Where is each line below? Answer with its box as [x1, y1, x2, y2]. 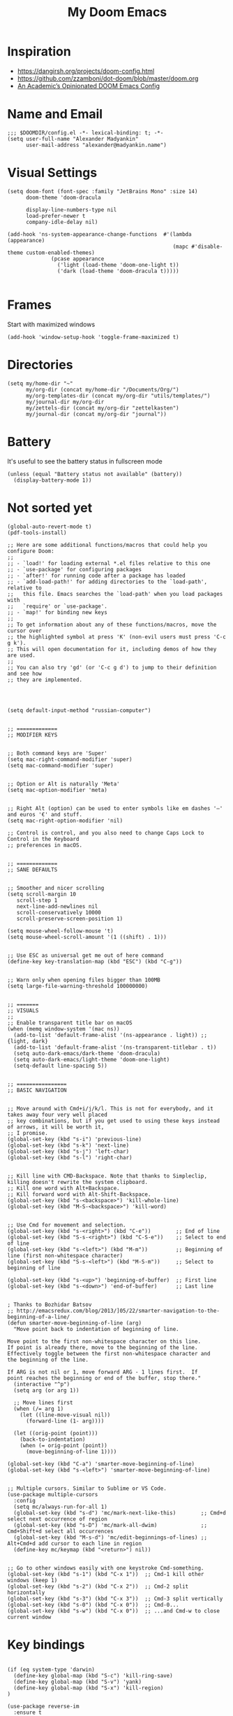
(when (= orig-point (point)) [20, 1442, 108, 1449]
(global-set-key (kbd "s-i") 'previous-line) [7, 1136, 142, 1143]
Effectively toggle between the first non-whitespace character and [7, 1350, 211, 1357]
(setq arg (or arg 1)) [13, 1387, 80, 1394]
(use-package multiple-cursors [7, 1491, 98, 1498]
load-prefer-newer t [25, 212, 86, 219]
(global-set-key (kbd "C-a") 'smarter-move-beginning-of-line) [7, 1460, 195, 1467]
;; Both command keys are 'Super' [7, 750, 108, 757]
